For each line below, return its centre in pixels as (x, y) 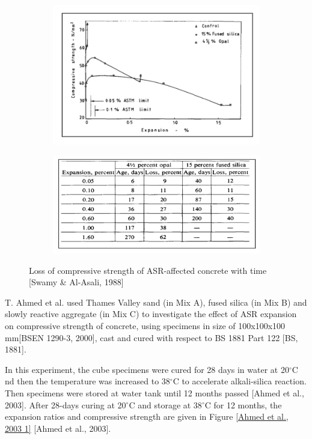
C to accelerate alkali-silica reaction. (240, 381)
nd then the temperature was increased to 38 (87, 381)
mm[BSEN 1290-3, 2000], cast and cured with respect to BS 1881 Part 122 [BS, (151, 337)
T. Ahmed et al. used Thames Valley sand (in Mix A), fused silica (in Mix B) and (156, 302)
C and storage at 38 (165, 404)
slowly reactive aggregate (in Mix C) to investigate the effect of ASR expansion (151, 314)
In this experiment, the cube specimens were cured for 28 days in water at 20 (147, 369)
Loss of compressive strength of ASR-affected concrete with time (148, 270)
